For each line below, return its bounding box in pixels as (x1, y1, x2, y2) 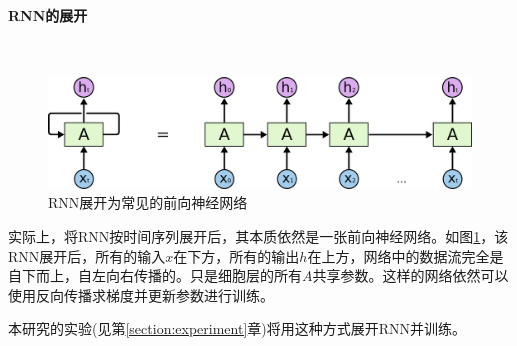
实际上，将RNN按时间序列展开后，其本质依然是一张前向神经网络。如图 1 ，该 (8, 225, 509, 246)
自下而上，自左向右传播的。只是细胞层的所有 (8, 265, 302, 286)
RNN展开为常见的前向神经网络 (48, 192, 248, 213)
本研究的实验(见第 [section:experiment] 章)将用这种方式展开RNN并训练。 (8, 318, 467, 339)
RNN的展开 (8, 4, 88, 25)
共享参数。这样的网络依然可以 (312, 265, 509, 286)
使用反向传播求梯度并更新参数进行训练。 (8, 284, 274, 305)
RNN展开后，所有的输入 (8, 245, 166, 266)
